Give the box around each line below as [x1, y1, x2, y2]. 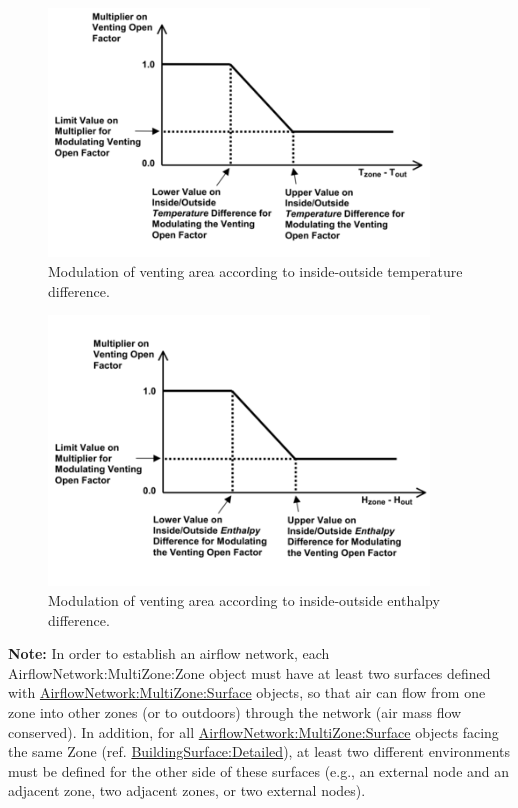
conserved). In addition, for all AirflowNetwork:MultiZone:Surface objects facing [8, 721, 499, 742]
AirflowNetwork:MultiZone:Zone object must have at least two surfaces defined [8, 662, 491, 683]
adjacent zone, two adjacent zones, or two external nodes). [8, 780, 366, 801]
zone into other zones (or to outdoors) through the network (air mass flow [8, 701, 462, 722]
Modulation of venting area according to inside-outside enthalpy [48, 589, 440, 610]
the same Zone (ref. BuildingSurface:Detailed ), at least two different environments [8, 741, 511, 762]
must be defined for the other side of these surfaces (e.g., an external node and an [8, 760, 510, 781]
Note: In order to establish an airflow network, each [8, 643, 330, 664]
